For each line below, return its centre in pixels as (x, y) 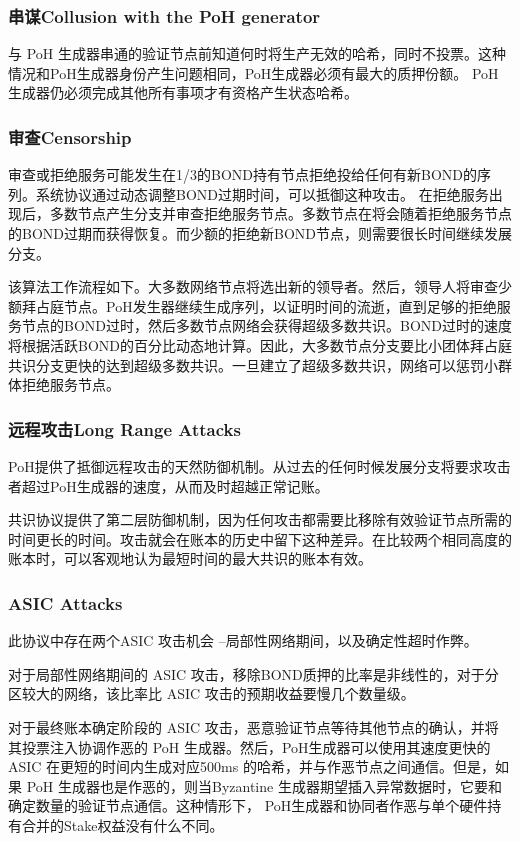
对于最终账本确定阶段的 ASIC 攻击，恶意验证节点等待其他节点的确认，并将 (253, 726)
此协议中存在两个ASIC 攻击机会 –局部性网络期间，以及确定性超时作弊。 (243, 640)
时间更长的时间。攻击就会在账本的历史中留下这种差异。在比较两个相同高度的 (260, 538)
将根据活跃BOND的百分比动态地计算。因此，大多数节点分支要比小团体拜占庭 (260, 344)
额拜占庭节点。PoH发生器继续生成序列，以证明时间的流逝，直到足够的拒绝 (252, 305)
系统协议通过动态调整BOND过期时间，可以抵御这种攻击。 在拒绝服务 (262, 193)
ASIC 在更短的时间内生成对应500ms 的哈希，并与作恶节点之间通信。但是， (251, 766)
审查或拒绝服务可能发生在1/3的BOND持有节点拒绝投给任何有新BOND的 (242, 174)
